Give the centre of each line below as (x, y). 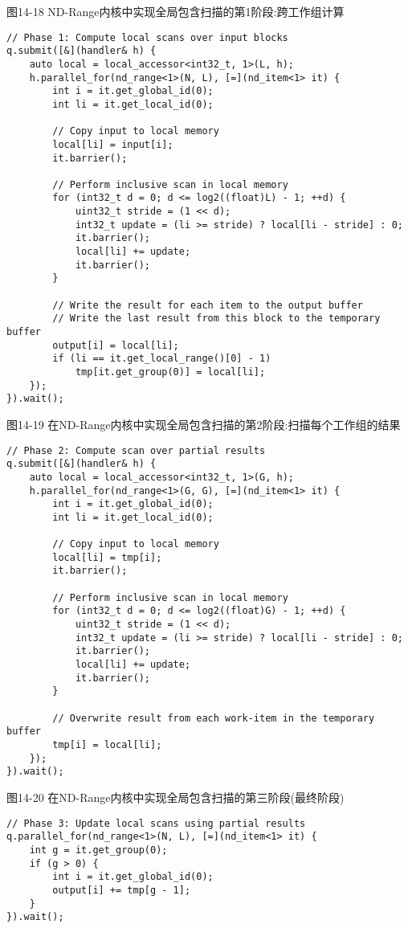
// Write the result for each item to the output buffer (208, 305)
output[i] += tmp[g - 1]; (122, 890)
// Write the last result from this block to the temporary (216, 319)
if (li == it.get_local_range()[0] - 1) (162, 359)
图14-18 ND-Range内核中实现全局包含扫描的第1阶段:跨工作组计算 (175, 11)
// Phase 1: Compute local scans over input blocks (147, 37)
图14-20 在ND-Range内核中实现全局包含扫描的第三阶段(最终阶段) (175, 797)
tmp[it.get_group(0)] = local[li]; (170, 372)
